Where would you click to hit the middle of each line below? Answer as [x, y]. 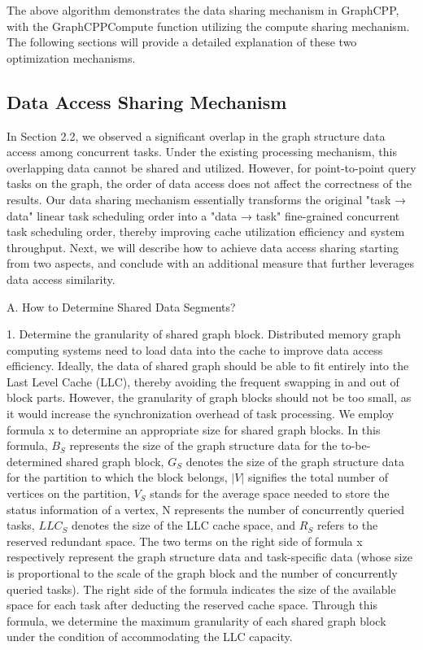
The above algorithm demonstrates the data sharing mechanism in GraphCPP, [203, 10]
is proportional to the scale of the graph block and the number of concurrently [202, 573]
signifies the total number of [318, 477]
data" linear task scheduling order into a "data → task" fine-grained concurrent [203, 215]
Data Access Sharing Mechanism [147, 101]
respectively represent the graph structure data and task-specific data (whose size [209, 557]
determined [35, 461]
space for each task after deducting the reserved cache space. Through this [192, 605]
